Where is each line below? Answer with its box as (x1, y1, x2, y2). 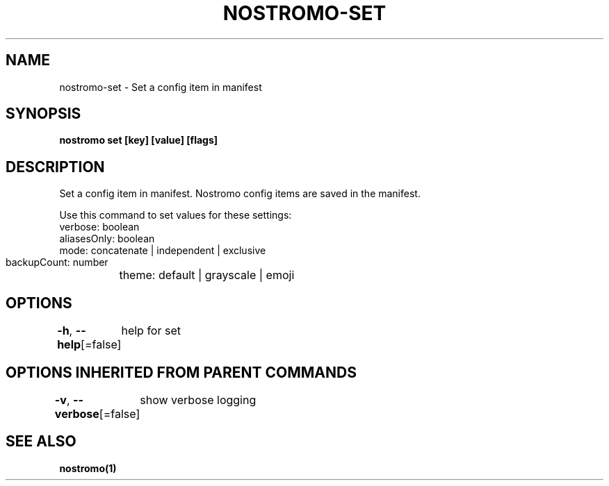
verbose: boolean (59, 221, 140, 233)
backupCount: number (6, 256, 108, 269)
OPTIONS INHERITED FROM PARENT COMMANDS (6, 363, 357, 381)
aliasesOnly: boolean (59, 233, 155, 245)
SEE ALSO (6, 433, 76, 451)
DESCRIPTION (6, 158, 105, 176)
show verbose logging (140, 392, 257, 407)
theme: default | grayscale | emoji (119, 268, 295, 283)
